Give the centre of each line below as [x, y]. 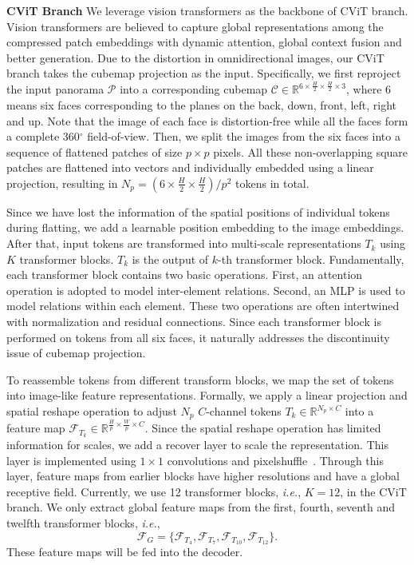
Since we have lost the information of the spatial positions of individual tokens [198, 211]
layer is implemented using [71, 460]
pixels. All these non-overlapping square [311, 151]
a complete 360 [43, 136]
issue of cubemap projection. [76, 353]
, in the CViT [373, 491]
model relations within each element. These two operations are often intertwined [203, 306]
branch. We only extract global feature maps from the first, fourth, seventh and [201, 507]
